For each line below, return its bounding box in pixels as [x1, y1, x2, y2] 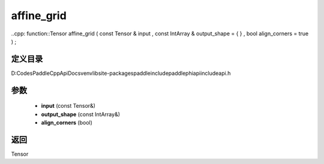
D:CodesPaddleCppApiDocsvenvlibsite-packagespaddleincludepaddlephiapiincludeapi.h [11, 69, 231, 77]
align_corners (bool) [41, 119, 93, 126]
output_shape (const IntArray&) [41, 111, 120, 118]
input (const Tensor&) [41, 102, 96, 110]
